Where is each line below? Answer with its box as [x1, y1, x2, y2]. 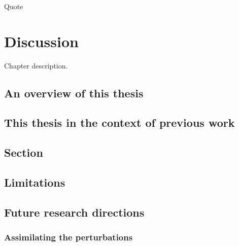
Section [4, 145, 43, 160]
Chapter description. [4, 60, 68, 71]
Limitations [4, 174, 65, 190]
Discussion [4, 30, 79, 51]
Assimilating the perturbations [4, 231, 133, 243]
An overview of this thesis [4, 85, 144, 100]
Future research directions [4, 204, 145, 220]
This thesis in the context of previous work [4, 115, 235, 130]
